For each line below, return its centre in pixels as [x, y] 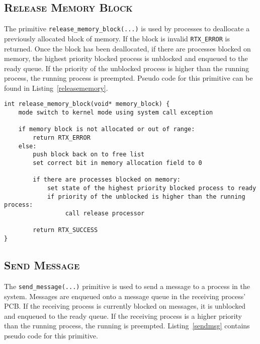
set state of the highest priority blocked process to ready [152, 188]
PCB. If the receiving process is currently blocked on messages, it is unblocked [125, 306]
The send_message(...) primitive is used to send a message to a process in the [127, 286]
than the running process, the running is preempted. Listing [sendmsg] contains [127, 326]
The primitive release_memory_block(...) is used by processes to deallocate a [127, 28]
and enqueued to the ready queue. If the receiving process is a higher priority [123, 316]
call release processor [105, 214]
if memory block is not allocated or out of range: [107, 129]
